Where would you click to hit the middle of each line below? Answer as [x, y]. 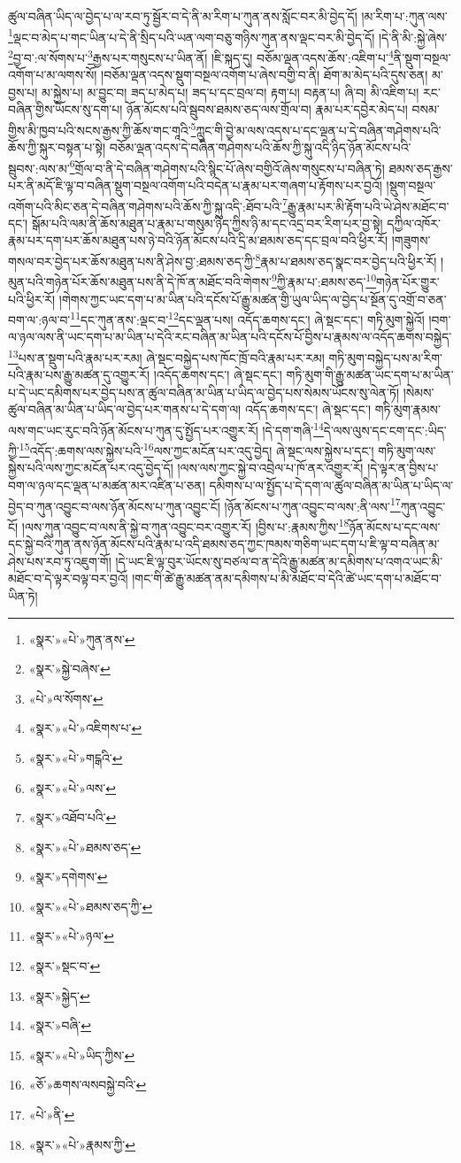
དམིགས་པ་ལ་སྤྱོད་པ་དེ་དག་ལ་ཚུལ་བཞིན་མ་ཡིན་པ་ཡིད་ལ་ [331, 485]
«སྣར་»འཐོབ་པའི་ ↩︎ [73, 817]
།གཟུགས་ [411, 240]
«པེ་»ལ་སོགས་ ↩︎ [66, 698]
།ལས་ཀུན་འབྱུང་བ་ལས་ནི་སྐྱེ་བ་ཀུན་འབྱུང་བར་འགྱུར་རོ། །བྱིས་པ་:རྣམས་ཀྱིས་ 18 [185, 525]
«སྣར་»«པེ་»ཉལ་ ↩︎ [72, 936]
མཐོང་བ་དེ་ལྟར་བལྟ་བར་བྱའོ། [68, 578]
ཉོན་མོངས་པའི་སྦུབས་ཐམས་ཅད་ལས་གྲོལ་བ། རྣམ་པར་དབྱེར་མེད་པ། [267, 109]
